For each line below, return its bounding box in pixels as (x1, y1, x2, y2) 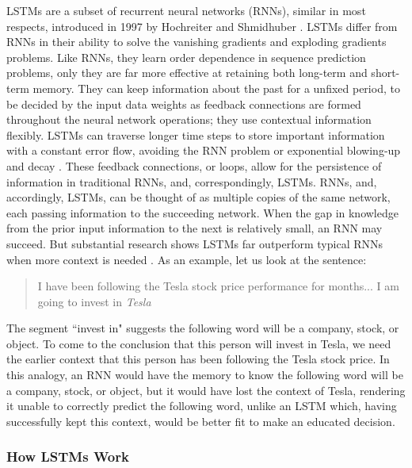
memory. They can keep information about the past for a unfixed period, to (32, 79, 400, 96)
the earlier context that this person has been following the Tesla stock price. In (6, 351, 390, 367)
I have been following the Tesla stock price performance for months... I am (37, 278, 399, 294)
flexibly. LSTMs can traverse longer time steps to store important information (6, 126, 385, 143)
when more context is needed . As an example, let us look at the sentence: (6, 251, 367, 267)
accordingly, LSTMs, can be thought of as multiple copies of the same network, (6, 189, 391, 205)
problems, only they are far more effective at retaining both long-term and (6, 64, 368, 81)
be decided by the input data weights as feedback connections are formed (6, 95, 361, 112)
